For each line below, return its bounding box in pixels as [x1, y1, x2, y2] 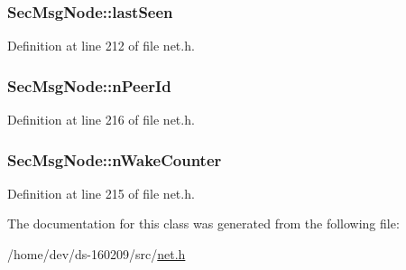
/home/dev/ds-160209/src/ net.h [7, 245, 186, 264]
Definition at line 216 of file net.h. [7, 110, 195, 129]
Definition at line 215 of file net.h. [7, 183, 195, 202]
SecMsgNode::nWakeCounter [7, 148, 222, 171]
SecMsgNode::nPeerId [7, 74, 171, 97]
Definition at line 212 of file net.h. [7, 36, 195, 55]
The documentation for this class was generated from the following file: [7, 214, 400, 233]
